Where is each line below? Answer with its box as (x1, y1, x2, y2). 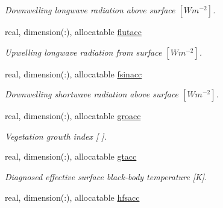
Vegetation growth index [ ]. (5, 129, 107, 142)
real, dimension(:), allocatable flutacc (5, 25, 142, 37)
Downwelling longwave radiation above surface (5, 4, 175, 16)
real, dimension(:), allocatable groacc (5, 109, 141, 122)
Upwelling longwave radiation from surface (5, 45, 162, 58)
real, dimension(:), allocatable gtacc (5, 150, 137, 163)
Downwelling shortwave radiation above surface (5, 88, 179, 100)
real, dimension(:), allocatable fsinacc (5, 67, 142, 80)
